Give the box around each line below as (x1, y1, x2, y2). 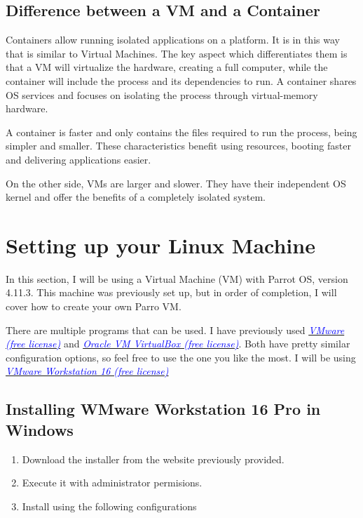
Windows (6, 418, 74, 440)
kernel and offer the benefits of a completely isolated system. (6, 190, 266, 204)
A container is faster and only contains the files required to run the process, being (6, 124, 357, 139)
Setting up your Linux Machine (6, 230, 315, 259)
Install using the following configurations (22, 498, 197, 513)
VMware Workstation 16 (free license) (6, 364, 169, 378)
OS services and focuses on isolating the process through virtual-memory (6, 87, 318, 102)
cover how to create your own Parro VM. (6, 299, 181, 314)
